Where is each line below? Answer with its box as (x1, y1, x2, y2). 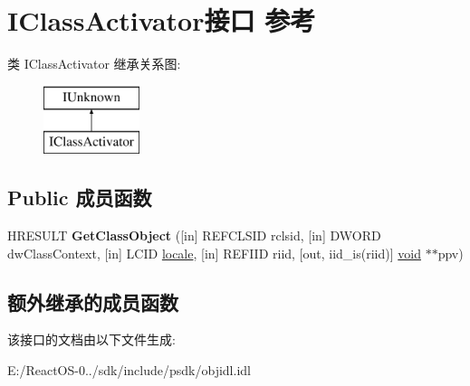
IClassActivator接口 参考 (7, 2, 316, 39)
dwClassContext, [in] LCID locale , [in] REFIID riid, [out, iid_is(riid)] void (7, 243, 421, 262)
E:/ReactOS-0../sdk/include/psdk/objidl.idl (7, 361, 251, 380)
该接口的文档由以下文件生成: (7, 330, 176, 349)
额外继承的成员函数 (7, 287, 178, 315)
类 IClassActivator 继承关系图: (7, 54, 181, 73)
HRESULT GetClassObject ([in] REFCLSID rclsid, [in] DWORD (7, 226, 381, 245)
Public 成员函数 (7, 184, 152, 212)
